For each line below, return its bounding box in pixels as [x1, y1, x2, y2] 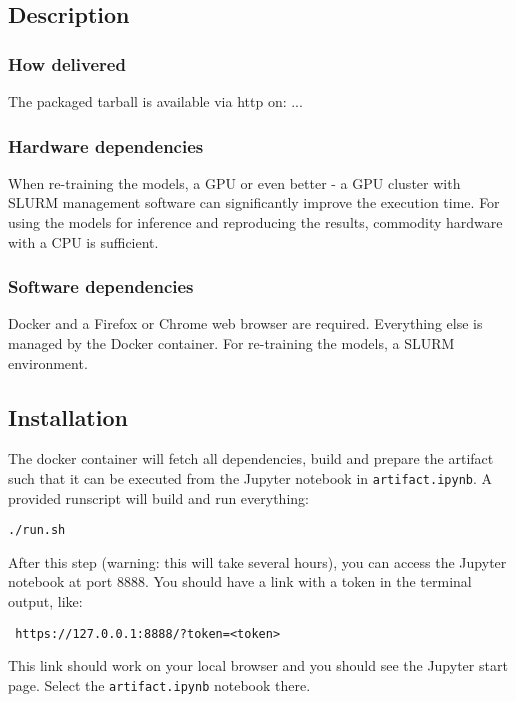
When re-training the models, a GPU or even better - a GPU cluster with [8, 172, 461, 193]
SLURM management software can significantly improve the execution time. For [8, 192, 500, 213]
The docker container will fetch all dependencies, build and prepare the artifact [8, 448, 494, 469]
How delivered [8, 51, 126, 76]
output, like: [8, 591, 83, 612]
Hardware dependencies [8, 133, 204, 158]
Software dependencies [8, 274, 194, 299]
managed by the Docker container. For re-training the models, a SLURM [8, 333, 455, 353]
